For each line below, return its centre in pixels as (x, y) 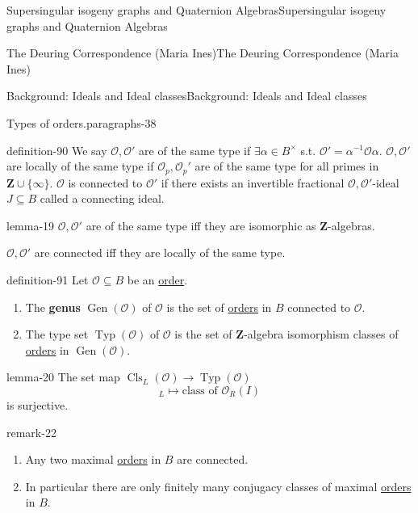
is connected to (105, 182)
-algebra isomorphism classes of (321, 334)
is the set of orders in (219, 307)
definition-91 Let (48, 279)
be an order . (157, 279)
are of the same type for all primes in (287, 166)
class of (200, 391)
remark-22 (31, 432)
